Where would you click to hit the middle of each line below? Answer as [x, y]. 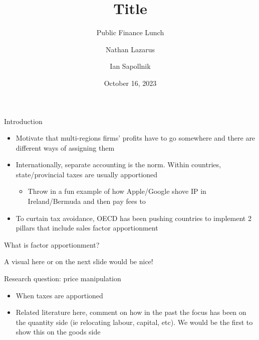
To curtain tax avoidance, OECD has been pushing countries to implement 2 [134, 218]
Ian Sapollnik [130, 66]
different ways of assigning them [65, 147]
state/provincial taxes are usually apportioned [87, 174]
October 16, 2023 [130, 83]
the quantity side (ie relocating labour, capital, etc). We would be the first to [134, 322]
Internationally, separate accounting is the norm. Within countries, [118, 164]
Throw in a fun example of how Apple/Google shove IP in [117, 191]
